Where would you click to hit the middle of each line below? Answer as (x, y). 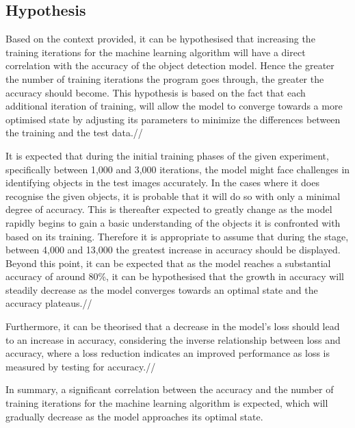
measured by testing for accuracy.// (81, 366)
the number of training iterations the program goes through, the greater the (165, 78)
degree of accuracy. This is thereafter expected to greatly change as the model (169, 209)
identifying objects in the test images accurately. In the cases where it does (162, 182)
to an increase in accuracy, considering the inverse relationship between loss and (173, 339)
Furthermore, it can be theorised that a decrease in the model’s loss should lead (173, 326)
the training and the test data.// (74, 133)
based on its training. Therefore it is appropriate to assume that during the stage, (177, 236)
